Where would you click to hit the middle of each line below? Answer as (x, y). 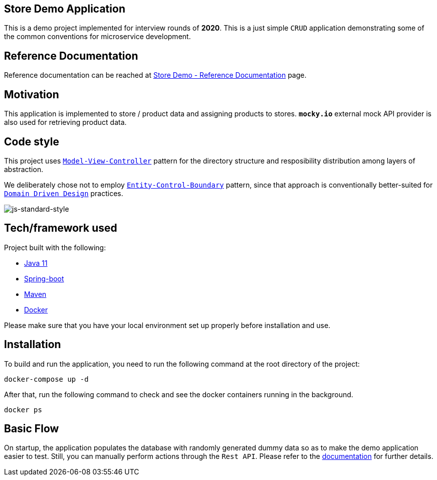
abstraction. (24, 169)
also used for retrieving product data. (65, 122)
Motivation (32, 94)
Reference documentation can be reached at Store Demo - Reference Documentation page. (155, 75)
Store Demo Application (65, 9)
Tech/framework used (61, 228)
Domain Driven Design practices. (64, 193)
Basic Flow (32, 429)
